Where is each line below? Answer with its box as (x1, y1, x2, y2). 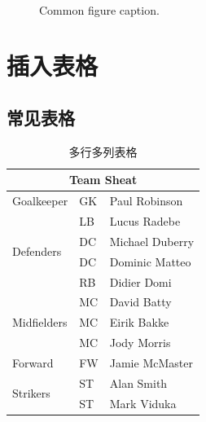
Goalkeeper (12, 192, 68, 209)
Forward (12, 354, 54, 371)
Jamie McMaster (109, 354, 193, 371)
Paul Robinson (109, 192, 183, 209)
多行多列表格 (68, 143, 138, 160)
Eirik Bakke (109, 314, 169, 331)
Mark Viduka (109, 394, 177, 411)
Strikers (12, 385, 50, 402)
